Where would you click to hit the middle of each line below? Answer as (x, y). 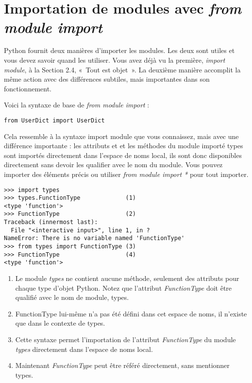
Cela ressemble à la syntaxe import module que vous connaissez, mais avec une (121, 136)
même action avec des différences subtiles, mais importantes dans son (107, 79)
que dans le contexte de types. (60, 323)
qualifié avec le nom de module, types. (72, 297)
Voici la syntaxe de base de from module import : (77, 105)
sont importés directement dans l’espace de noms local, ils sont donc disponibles (123, 155)
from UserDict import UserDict (54, 120)
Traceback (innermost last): (51, 222)
